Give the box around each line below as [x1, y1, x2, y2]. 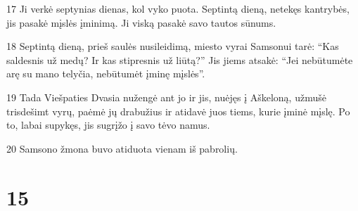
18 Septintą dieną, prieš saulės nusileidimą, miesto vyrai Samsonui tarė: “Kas [6, 39, 339, 53]
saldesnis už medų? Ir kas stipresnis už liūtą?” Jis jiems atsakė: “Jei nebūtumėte [6, 52, 353, 67]
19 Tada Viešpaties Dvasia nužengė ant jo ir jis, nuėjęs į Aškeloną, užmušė [6, 89, 326, 104]
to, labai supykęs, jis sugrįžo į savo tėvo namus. [6, 117, 210, 132]
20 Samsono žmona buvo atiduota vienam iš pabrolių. [6, 141, 238, 155]
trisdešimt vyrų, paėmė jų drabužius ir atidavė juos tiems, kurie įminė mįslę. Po [6, 103, 350, 118]
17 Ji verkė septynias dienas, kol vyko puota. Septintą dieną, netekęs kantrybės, [6, 1, 350, 15]
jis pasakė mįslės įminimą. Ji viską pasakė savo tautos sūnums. [6, 15, 276, 30]
